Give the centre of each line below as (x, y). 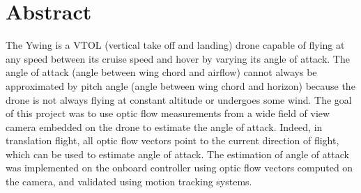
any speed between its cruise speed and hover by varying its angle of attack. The (178, 58)
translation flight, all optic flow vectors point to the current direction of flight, (172, 140)
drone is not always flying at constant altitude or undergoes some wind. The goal (179, 99)
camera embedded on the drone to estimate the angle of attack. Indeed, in (164, 126)
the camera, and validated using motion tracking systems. (129, 182)
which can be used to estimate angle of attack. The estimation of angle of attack (177, 154)
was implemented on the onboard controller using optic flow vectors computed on (179, 168)
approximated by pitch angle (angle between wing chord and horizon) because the (180, 85)
